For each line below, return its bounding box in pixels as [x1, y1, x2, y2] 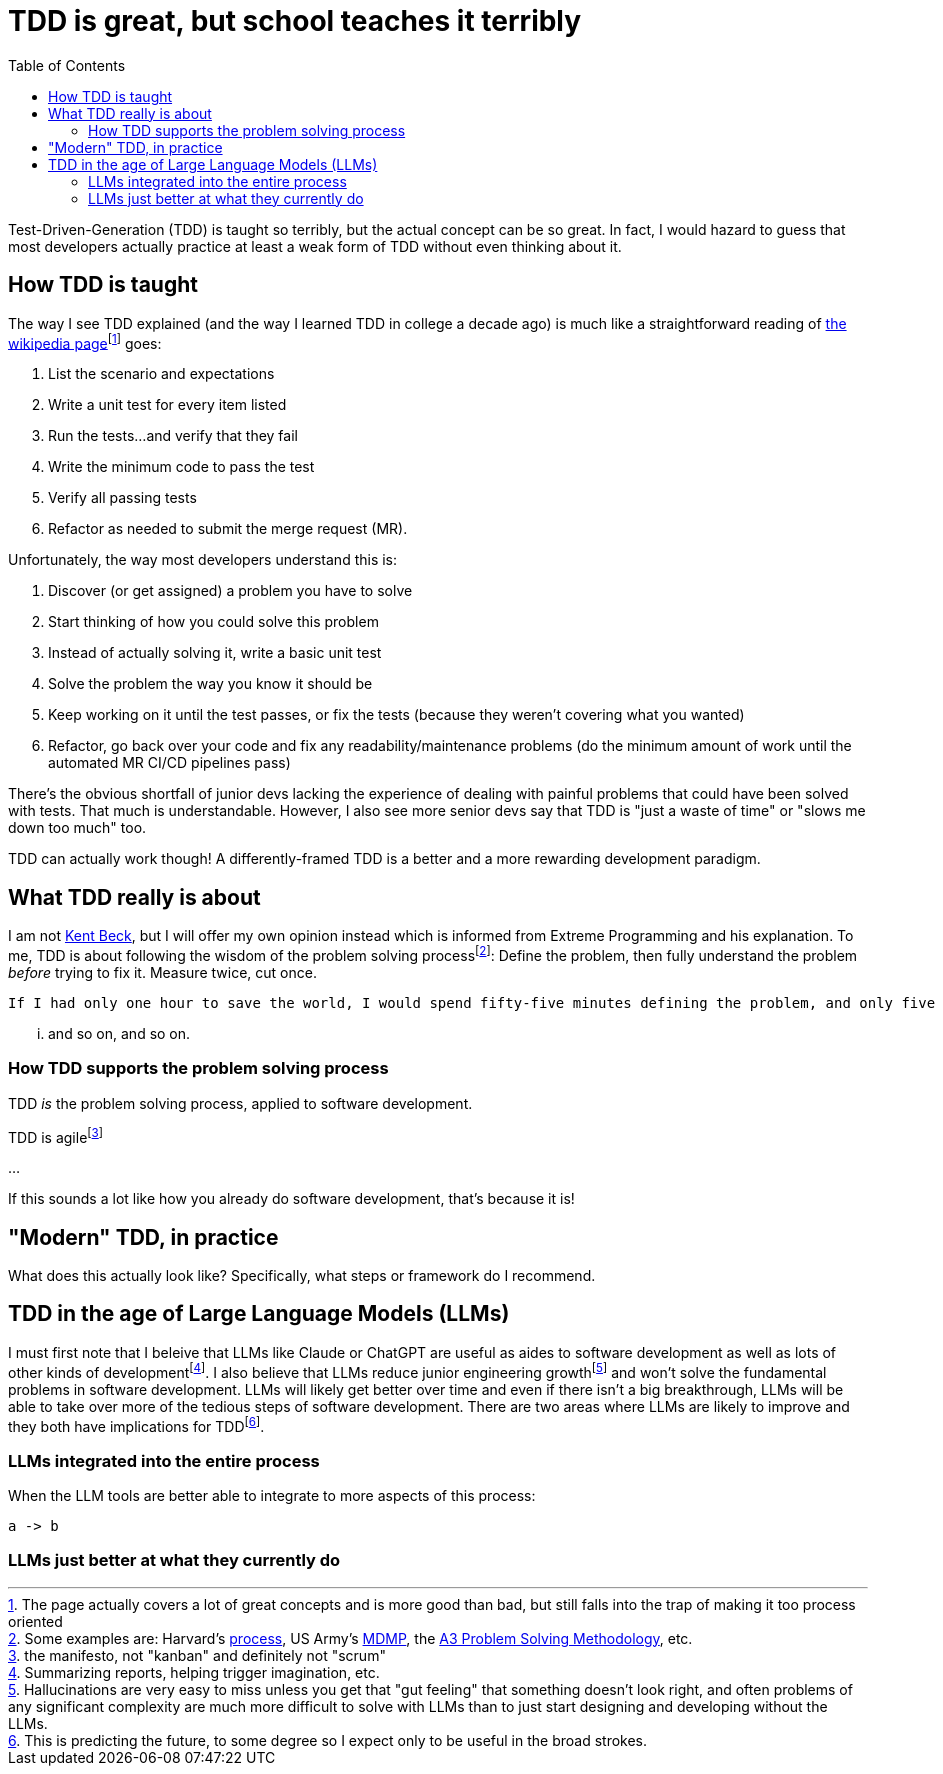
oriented [8, 1612, 63, 1630]
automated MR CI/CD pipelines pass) [48, 754, 291, 772]
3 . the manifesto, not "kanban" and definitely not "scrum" [8, 1646, 386, 1664]
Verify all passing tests [48, 489, 197, 507]
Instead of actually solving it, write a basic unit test [48, 644, 382, 662]
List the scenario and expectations [48, 365, 275, 383]
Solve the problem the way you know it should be [48, 675, 373, 693]
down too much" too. [8, 819, 147, 837]
